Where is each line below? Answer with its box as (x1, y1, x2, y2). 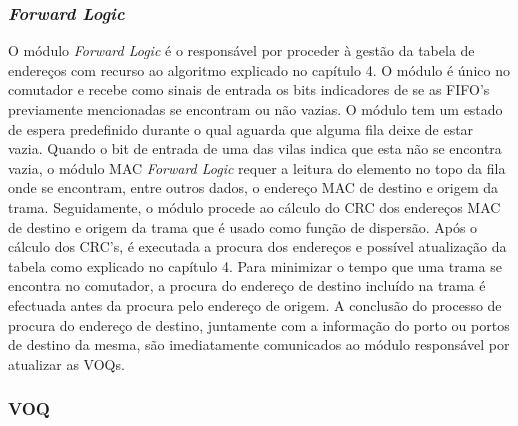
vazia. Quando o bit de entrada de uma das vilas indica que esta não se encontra (8, 138, 502, 159)
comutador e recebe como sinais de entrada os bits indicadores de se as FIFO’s (8, 79, 490, 100)
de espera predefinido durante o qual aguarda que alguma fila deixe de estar (8, 118, 474, 139)
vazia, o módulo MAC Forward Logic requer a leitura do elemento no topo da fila (8, 157, 506, 178)
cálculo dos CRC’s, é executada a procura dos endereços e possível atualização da (8, 236, 507, 257)
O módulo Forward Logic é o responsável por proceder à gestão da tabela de (8, 40, 475, 61)
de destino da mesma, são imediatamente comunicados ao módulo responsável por (8, 334, 510, 355)
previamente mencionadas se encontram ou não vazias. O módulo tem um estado (8, 99, 503, 119)
